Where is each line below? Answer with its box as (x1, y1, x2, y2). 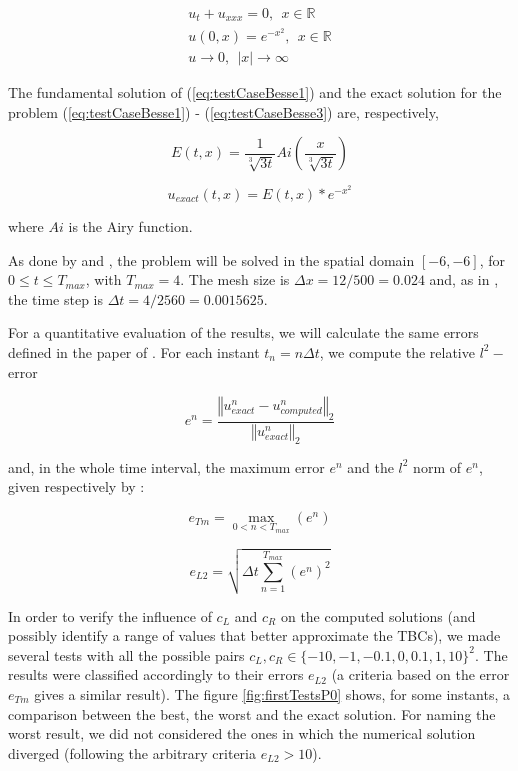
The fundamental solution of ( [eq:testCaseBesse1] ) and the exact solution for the (8, 82, 502, 103)
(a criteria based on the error (331, 664, 510, 685)
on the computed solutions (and (280, 605, 476, 626)
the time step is (8, 288, 104, 309)
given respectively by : (8, 476, 145, 497)
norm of (413, 456, 461, 477)
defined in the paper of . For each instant (8, 341, 260, 362)
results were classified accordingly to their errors (8, 664, 304, 685)
